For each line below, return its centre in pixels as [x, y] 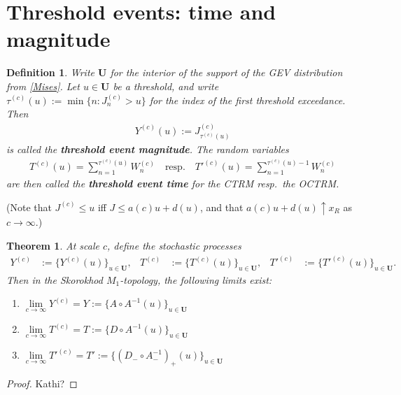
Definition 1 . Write [50, 72]
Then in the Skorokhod [55, 279]
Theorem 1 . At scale [53, 245]
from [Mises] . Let [43, 86]
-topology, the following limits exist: [196, 279]
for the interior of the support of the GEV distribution [226, 72]
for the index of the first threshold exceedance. [247, 100]
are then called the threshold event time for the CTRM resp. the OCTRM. [173, 184]
